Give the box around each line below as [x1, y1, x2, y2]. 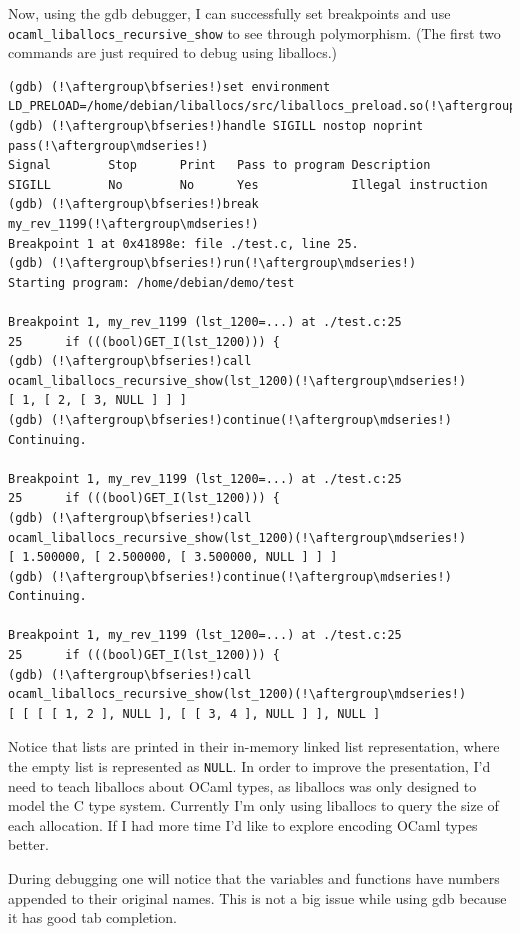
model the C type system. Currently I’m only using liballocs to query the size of [8, 795, 499, 816]
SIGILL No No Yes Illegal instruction [8, 177, 488, 192]
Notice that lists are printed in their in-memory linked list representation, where [8, 736, 500, 757]
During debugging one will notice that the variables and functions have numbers [8, 868, 500, 889]
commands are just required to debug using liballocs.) [8, 42, 338, 63]
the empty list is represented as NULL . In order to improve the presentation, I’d [8, 756, 491, 777]
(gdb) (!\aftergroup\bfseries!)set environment [8, 79, 331, 94]
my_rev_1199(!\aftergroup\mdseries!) [8, 217, 259, 231]
